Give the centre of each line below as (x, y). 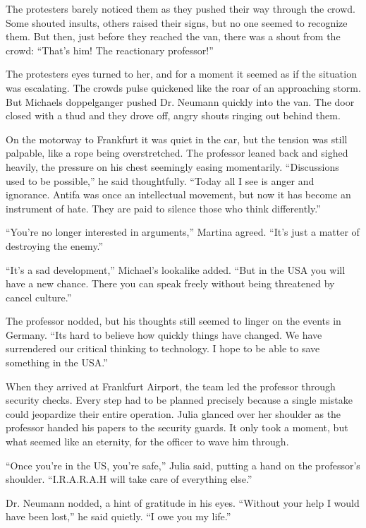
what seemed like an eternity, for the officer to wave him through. (147, 442)
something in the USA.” (57, 362)
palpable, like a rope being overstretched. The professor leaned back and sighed (177, 153)
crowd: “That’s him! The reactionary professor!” (110, 50)
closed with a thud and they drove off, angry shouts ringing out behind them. (173, 115)
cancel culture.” (39, 297)
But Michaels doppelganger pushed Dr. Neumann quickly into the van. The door (180, 101)
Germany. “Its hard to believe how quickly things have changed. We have (164, 334)
